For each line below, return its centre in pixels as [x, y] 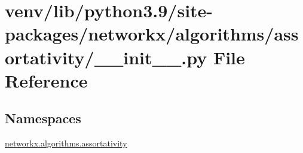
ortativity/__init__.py [106, 57]
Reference [46, 80]
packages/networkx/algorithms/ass [152, 34]
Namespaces [43, 118]
